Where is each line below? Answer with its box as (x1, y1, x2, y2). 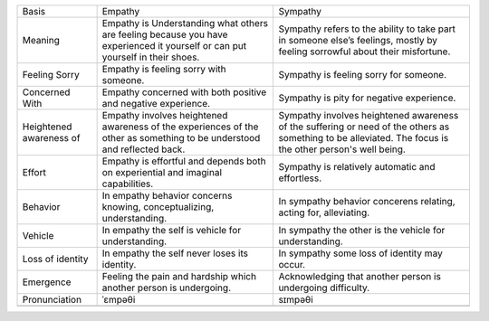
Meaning (22, 34, 61, 46)
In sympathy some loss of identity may (278, 247, 443, 260)
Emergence (22, 276, 72, 288)
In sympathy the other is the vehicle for (278, 224, 446, 236)
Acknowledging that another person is (278, 270, 441, 282)
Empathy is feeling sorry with (101, 63, 226, 75)
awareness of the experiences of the (101, 120, 259, 133)
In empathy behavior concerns (101, 190, 233, 202)
